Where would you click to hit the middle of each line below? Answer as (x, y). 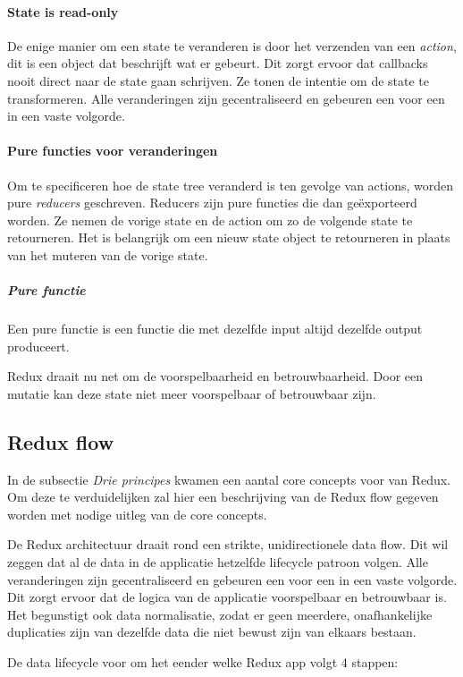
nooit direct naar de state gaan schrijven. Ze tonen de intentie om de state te (219, 80)
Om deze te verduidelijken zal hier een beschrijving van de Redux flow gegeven (223, 497)
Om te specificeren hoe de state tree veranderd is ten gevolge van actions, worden (230, 185)
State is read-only (63, 11)
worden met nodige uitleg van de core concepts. (137, 514)
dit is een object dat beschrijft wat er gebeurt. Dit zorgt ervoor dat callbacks (218, 63)
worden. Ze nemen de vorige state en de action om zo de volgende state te (210, 220)
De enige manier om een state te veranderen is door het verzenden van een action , (232, 45)
